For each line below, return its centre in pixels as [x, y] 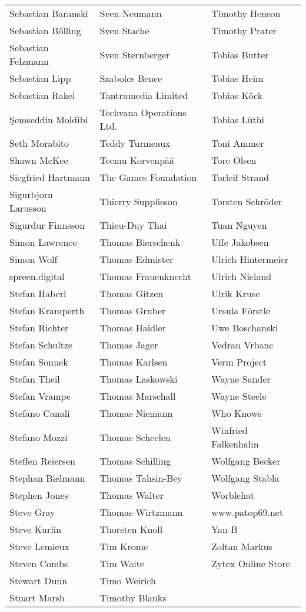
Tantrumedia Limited [144, 95]
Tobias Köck [237, 95]
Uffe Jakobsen [240, 242]
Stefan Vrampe [40, 396]
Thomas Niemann [136, 413]
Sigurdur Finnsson [47, 225]
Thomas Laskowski [139, 379]
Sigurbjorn [31, 194]
